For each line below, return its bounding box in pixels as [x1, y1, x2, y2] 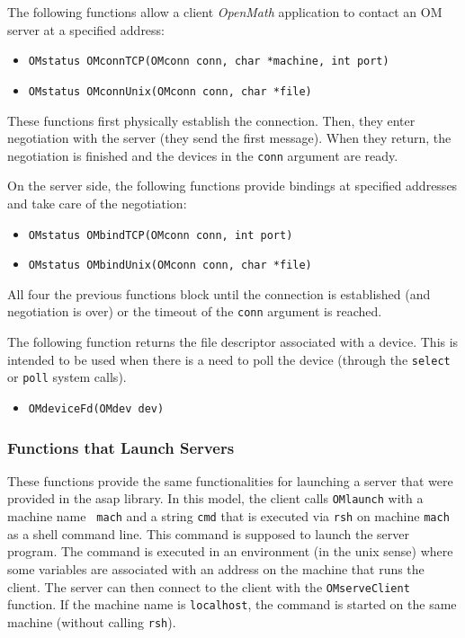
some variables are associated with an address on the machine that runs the [7, 559, 425, 578]
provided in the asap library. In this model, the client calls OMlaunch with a [7, 489, 424, 508]
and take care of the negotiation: [7, 193, 187, 212]
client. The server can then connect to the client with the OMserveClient [7, 577, 410, 596]
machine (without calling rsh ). [7, 612, 176, 631]
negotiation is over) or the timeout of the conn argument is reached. [7, 302, 382, 321]
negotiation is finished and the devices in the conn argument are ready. [7, 146, 398, 164]
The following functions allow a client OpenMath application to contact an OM [7, 3, 443, 21]
